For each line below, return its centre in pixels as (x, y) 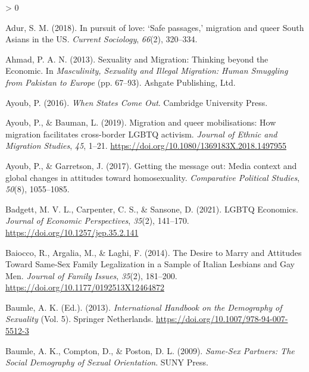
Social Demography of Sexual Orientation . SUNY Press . (107, 362)
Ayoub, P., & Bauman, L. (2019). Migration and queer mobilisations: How (141, 122)
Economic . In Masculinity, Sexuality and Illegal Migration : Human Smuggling (147, 71)
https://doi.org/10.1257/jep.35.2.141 (72, 232)
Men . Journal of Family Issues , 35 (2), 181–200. (91, 275)
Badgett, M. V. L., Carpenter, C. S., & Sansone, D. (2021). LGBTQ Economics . (152, 209)
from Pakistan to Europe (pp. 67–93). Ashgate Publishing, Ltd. (121, 82)
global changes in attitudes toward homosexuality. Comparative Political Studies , (153, 177)
